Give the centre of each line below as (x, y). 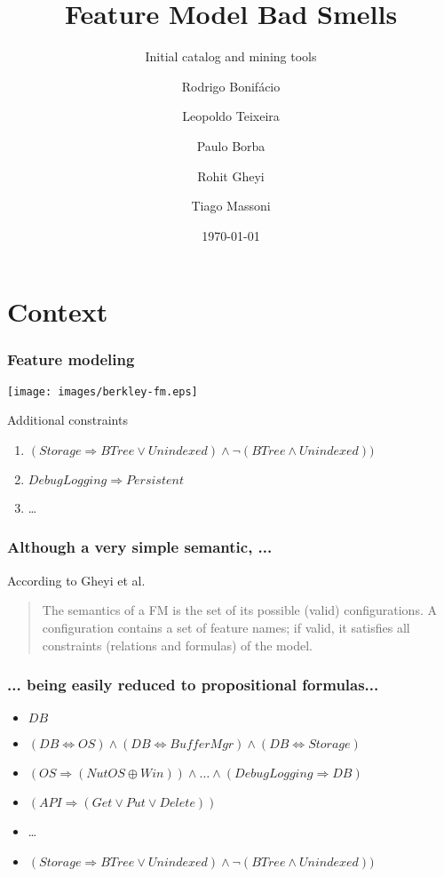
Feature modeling (71, 359)
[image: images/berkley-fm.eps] (103, 391)
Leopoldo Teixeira (231, 116)
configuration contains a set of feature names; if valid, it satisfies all (226, 627)
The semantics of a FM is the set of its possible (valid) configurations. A (239, 610)
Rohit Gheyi (231, 175)
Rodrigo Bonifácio (231, 86)
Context (58, 311)
